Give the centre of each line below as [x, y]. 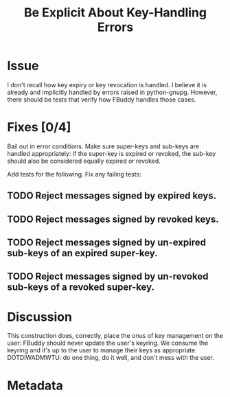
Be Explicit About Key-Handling [115, 13]
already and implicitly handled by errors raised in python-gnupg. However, [112, 92]
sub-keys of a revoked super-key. [81, 287]
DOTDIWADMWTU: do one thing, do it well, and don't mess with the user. [111, 358]
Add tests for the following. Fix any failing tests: [74, 174]
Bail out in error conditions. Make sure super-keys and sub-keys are [103, 146]
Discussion [39, 317]
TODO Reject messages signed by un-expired [106, 243]
